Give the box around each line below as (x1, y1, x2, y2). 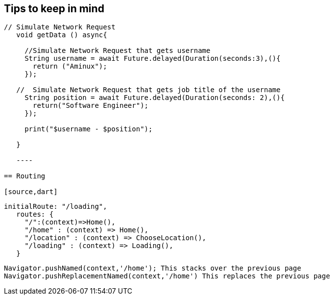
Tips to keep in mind (4, 2, 104, 15)
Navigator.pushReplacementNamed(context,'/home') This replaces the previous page (4, 272, 330, 280)
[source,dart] (4, 188, 58, 196)
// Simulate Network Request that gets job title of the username (16, 86, 281, 94)
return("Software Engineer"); (33, 101, 149, 110)
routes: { (16, 210, 54, 219)
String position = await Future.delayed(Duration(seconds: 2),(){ (24, 94, 285, 102)
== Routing (4, 172, 46, 180)
